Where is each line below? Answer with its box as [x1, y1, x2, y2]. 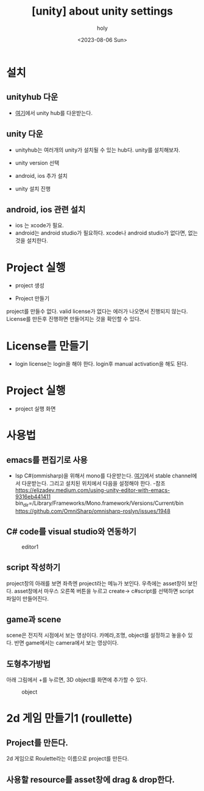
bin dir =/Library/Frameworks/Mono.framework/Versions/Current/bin [15, 499, 184, 508]
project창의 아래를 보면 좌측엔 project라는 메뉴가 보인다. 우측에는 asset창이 [6, 580, 187, 587]
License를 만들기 [6, 339, 90, 353]
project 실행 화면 [15, 405, 56, 412]
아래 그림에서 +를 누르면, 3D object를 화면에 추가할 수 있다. [6, 676, 148, 683]
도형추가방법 [6, 659, 51, 669]
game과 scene [6, 614, 62, 625]
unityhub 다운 [6, 92, 58, 102]
